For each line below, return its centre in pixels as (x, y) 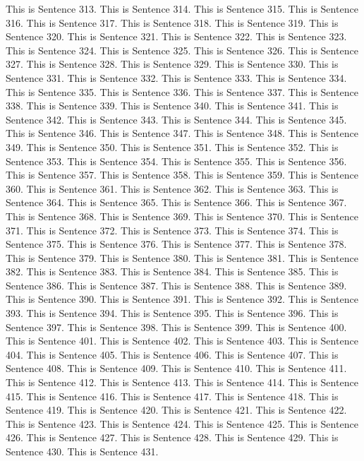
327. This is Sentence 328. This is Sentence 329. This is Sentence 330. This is (172, 64)
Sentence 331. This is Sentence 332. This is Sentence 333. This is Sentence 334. (176, 77)
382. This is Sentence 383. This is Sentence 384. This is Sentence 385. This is (172, 271)
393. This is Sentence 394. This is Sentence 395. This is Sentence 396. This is (172, 313)
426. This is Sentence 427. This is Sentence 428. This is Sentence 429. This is (172, 437)
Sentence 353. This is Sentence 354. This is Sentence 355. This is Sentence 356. (176, 161)
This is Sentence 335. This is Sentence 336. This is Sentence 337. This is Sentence (182, 91)
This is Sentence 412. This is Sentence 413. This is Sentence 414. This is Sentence (182, 382)
